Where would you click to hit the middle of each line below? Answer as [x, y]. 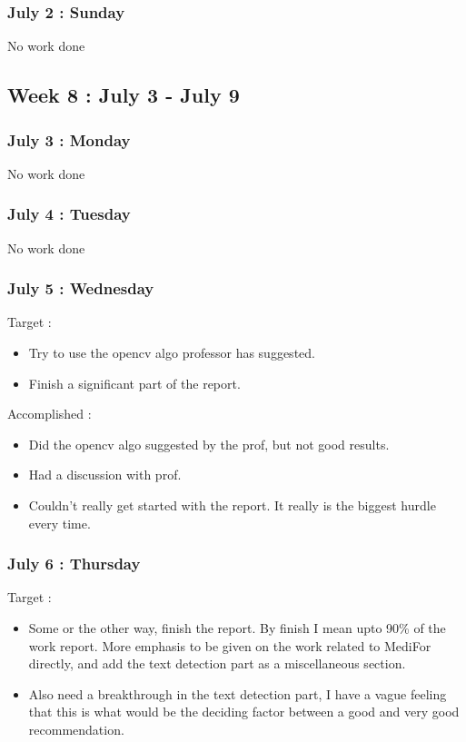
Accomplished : [50, 414]
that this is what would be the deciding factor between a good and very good [244, 712]
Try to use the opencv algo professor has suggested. [172, 353]
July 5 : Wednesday [81, 288]
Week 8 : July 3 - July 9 [124, 95]
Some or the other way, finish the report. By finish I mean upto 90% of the [237, 628]
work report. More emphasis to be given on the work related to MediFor [230, 645]
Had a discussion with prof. [105, 475]
